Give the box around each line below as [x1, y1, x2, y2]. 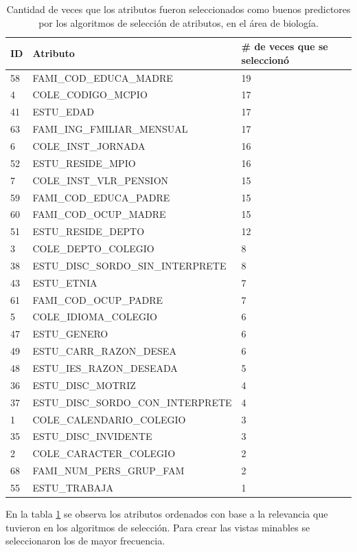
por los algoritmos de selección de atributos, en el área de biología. [38, 15, 319, 30]
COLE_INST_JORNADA [32, 139, 146, 153]
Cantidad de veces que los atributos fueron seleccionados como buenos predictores [6, 2, 351, 16]
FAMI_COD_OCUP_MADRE [32, 207, 166, 221]
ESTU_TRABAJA [32, 480, 113, 494]
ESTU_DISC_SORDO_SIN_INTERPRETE [32, 258, 227, 272]
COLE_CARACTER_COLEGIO [32, 446, 176, 461]
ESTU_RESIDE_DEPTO [32, 224, 145, 239]
